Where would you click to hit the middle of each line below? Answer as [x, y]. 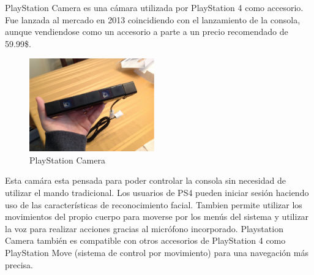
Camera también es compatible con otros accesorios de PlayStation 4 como [145, 240]
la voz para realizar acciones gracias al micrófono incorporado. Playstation [144, 228]
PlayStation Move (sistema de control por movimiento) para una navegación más [157, 252]
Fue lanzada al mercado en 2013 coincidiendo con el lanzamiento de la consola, [153, 19]
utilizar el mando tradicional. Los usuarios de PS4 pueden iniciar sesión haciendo [157, 192]
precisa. [19, 264]
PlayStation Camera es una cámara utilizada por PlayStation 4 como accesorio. [154, 7]
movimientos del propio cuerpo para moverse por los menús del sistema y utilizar [157, 217]
